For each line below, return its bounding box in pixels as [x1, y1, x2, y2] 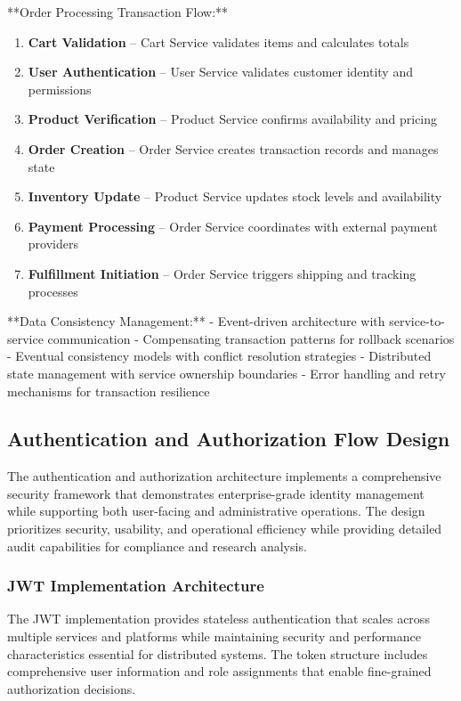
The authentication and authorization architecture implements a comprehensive [7, 467, 441, 485]
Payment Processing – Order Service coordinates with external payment [28, 216, 438, 235]
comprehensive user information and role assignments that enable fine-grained [7, 662, 432, 681]
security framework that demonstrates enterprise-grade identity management [7, 484, 425, 502]
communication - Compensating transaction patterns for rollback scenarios [47, 329, 455, 347]
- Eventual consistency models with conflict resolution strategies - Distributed [7, 346, 432, 365]
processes [28, 281, 78, 300]
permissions [28, 79, 92, 98]
